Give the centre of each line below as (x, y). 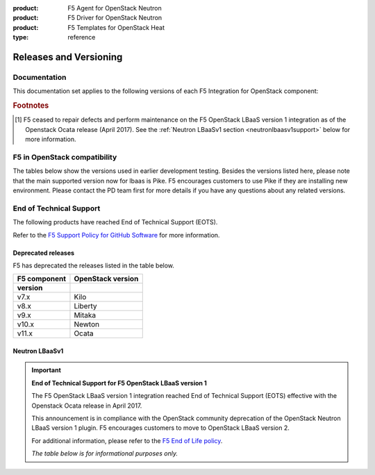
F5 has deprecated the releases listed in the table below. (94, 265)
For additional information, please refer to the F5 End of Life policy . (127, 440)
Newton (87, 324)
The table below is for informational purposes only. (105, 453)
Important (47, 370)
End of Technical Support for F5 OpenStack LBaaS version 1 (119, 383)
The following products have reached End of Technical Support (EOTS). (115, 222)
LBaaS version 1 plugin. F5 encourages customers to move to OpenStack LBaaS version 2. (160, 428)
